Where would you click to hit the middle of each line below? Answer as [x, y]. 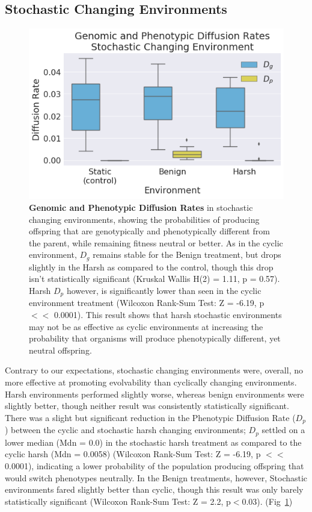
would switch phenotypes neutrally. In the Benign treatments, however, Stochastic [156, 477]
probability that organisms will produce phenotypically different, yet [155, 338]
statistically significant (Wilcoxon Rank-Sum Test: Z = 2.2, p [118, 501]
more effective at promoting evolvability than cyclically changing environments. [151, 382]
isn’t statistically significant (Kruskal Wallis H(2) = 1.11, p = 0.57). [154, 279]
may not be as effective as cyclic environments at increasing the [146, 326]
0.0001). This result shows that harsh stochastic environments [168, 315]
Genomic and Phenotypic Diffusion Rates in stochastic [141, 208]
